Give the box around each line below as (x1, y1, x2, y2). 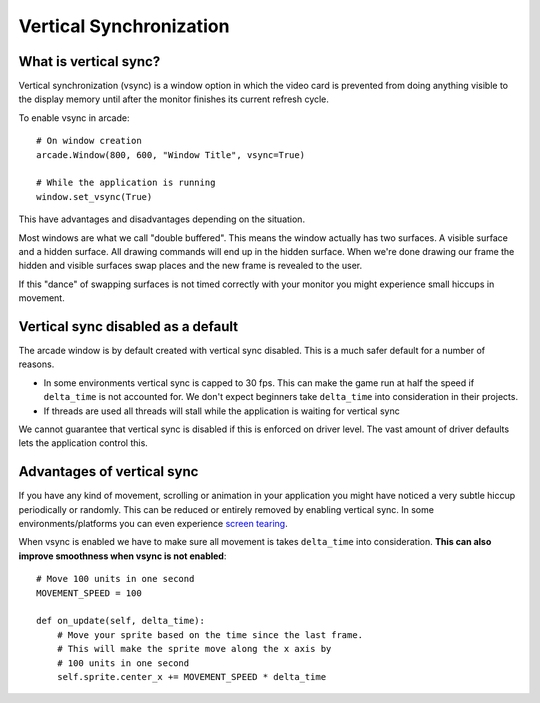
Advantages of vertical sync (18, 463, 199, 480)
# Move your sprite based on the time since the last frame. (56, 629, 364, 640)
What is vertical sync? (18, 53, 161, 70)
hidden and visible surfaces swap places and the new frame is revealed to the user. (18, 260, 363, 272)
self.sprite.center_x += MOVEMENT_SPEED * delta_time (56, 671, 327, 682)
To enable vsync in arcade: (18, 111, 130, 124)
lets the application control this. (18, 437, 149, 449)
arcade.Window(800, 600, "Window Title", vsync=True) (36, 149, 305, 160)
